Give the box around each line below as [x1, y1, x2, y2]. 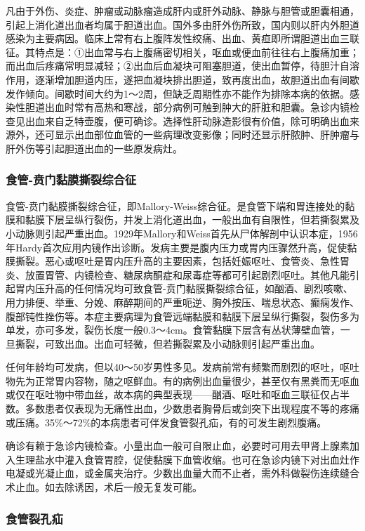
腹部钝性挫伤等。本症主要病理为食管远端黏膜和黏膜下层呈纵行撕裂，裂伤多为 [6, 308, 359, 323]
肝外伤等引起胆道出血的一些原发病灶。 [6, 140, 182, 155]
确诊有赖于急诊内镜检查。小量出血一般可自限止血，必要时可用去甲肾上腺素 [6, 438, 350, 453]
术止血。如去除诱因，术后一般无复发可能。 [6, 480, 202, 494]
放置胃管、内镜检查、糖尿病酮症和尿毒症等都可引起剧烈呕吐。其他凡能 [25, 267, 350, 282]
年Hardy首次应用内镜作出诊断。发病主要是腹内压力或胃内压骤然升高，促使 [6, 240, 347, 254]
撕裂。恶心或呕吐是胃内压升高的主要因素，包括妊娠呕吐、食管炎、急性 [15, 254, 340, 268]
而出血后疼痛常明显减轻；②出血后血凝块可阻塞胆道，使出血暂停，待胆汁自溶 [6, 58, 359, 73]
